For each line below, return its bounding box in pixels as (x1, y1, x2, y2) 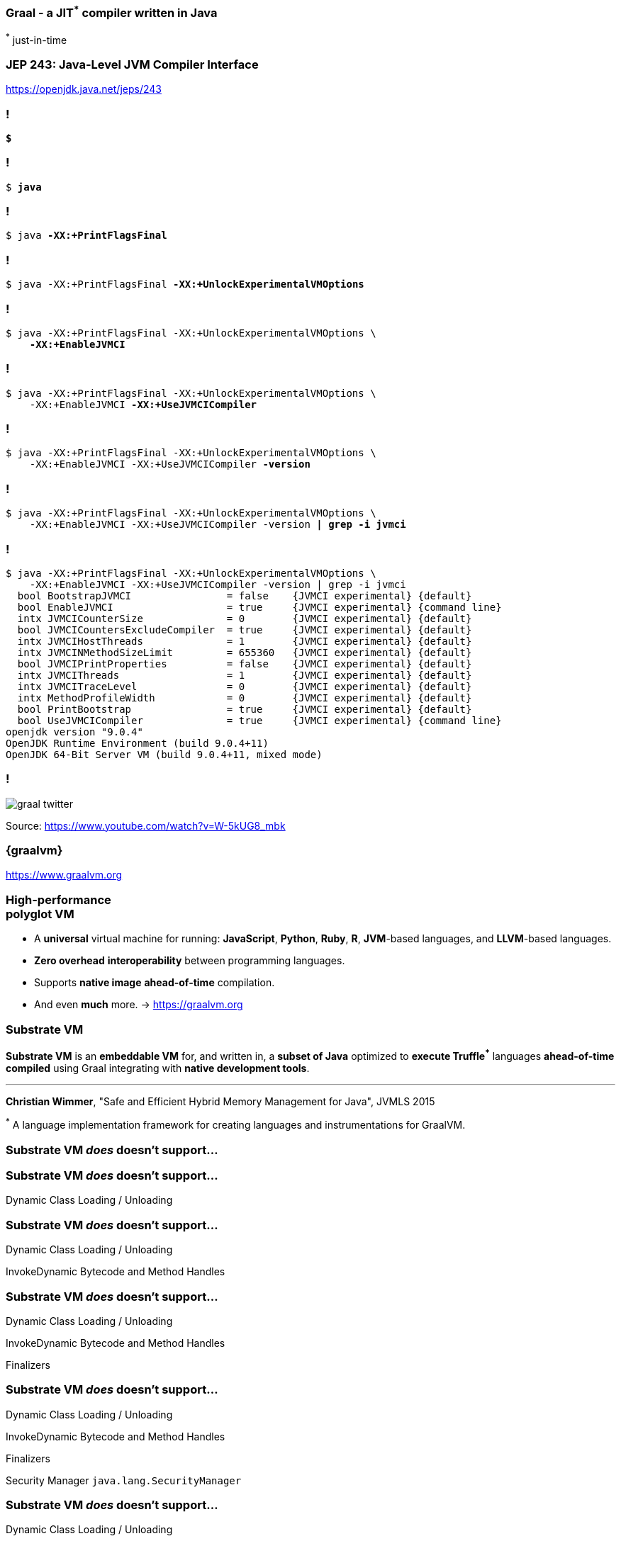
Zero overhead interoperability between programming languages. (34, 954, 345, 967)
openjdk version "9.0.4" (6, 726, 143, 738)
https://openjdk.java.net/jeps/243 (6, 83, 162, 96)
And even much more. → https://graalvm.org (34, 998, 243, 1011)
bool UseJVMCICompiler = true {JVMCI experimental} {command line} (17, 714, 502, 726)
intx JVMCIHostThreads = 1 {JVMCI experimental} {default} (17, 635, 472, 647)
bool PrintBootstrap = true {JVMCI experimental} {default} (17, 703, 472, 715)
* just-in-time (6, 31, 67, 46)
